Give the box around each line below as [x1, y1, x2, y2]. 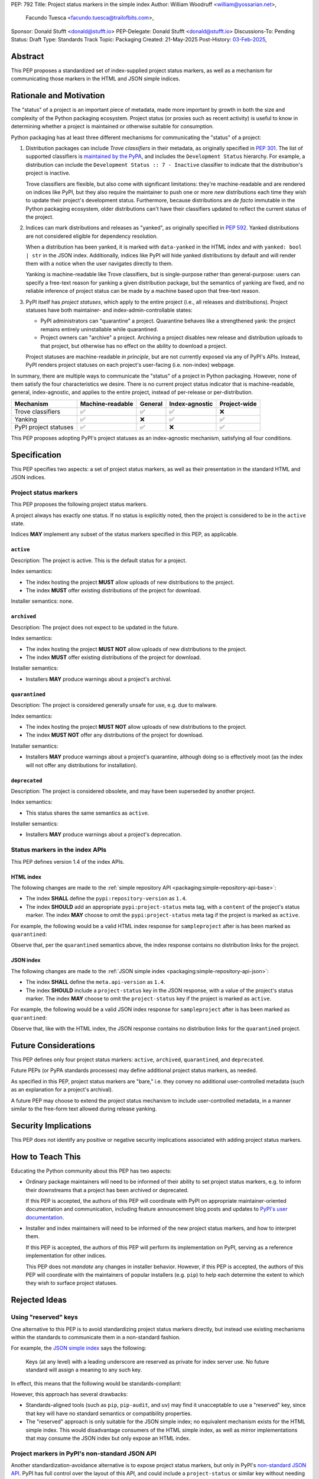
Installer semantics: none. [11, 598, 74, 605]
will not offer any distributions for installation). [25, 761, 138, 768]
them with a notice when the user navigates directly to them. [25, 260, 174, 267]
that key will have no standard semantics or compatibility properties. [25, 1410, 192, 1417]
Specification [11, 450, 61, 460]
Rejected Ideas [11, 1295, 67, 1305]
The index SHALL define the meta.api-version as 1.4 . [25, 979, 165, 986]
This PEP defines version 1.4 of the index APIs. [11, 858, 125, 865]
